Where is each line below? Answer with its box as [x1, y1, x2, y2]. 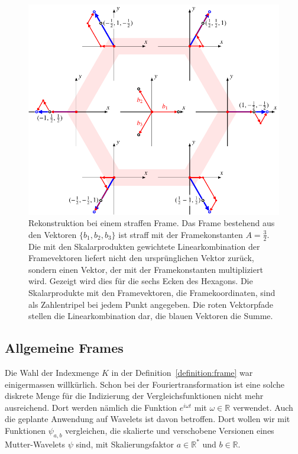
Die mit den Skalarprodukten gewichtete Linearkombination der [28, 240, 260, 252]
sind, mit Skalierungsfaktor [76, 437, 174, 450]
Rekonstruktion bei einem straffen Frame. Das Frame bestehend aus [28, 217, 275, 229]
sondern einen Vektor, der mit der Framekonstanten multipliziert [28, 263, 263, 275]
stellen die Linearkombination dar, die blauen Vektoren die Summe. [28, 310, 273, 322]
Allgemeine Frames [5, 339, 124, 357]
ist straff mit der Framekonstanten [118, 228, 243, 240]
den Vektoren [28, 228, 77, 240]
